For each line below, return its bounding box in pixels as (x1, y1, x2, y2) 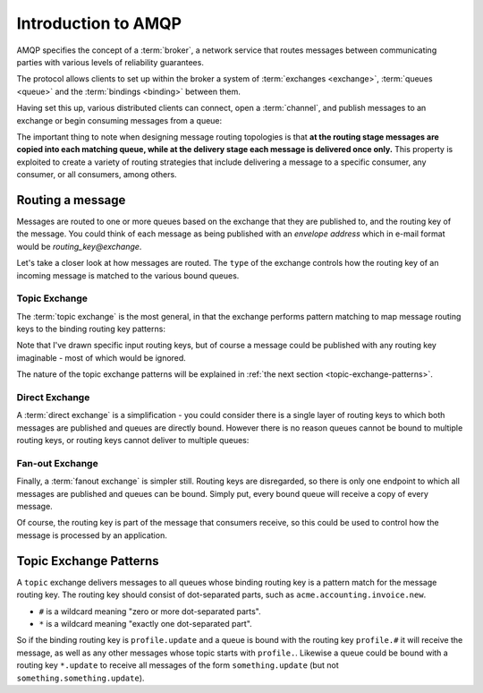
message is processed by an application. (16, 529, 167, 541)
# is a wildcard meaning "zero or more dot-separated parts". (38, 605, 261, 617)
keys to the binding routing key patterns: (16, 323, 165, 335)
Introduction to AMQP (16, 13, 182, 33)
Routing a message (16, 192, 126, 208)
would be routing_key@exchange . (16, 241, 142, 252)
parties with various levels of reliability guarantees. (16, 56, 205, 67)
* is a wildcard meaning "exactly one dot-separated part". (38, 618, 252, 629)
